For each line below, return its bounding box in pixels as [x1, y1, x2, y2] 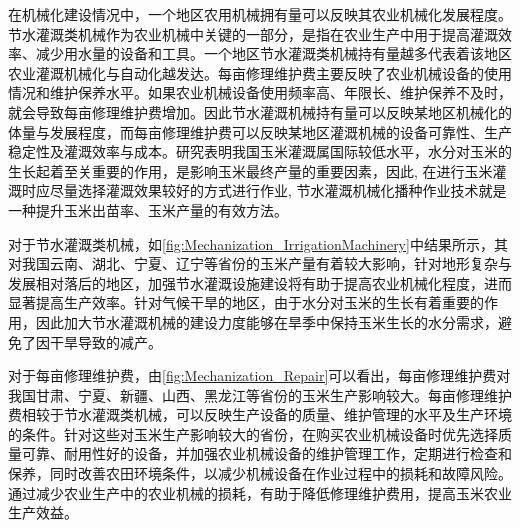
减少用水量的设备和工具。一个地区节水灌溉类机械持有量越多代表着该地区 [35, 43, 512, 64]
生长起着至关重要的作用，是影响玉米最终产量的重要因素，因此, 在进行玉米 [8, 160, 493, 181]
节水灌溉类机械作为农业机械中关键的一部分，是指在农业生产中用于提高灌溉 [8, 23, 498, 44]
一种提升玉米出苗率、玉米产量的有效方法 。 [8, 199, 288, 220]
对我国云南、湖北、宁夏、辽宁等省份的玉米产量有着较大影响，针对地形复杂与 [8, 253, 512, 274]
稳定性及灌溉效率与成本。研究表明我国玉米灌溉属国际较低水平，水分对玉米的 [8, 141, 512, 162]
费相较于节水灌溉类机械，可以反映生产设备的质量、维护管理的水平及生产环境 [8, 404, 512, 425]
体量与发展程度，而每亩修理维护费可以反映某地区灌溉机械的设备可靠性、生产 [8, 121, 512, 142]
